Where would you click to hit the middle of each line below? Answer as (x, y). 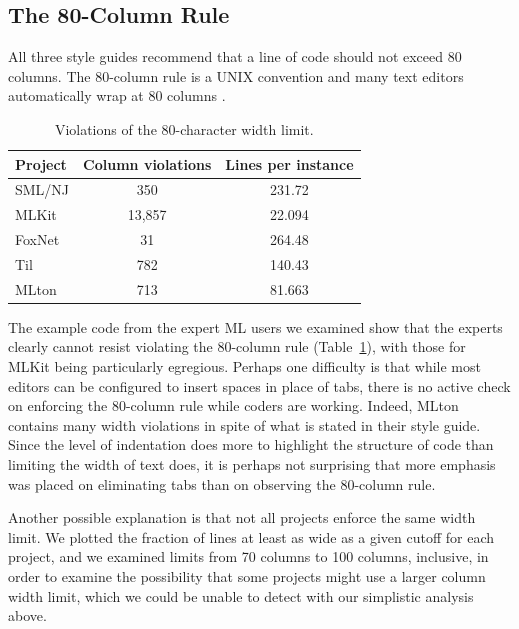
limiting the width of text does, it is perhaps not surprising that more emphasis (252, 464)
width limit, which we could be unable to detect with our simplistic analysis (241, 595)
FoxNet (37, 239)
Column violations (147, 163)
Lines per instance (289, 163)
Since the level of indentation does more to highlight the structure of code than (251, 444)
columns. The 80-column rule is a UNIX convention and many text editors (236, 75)
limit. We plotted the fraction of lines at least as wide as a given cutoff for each (251, 536)
